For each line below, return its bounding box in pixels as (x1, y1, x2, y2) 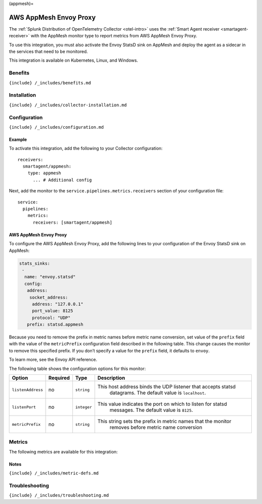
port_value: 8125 (32, 308, 73, 314)
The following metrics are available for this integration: (9, 449, 118, 454)
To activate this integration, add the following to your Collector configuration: (9, 146, 163, 151)
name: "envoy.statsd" (24, 274, 76, 280)
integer (75, 404, 92, 410)
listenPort (12, 404, 36, 410)
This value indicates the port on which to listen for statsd (97, 401, 228, 407)
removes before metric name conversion (109, 424, 202, 431)
